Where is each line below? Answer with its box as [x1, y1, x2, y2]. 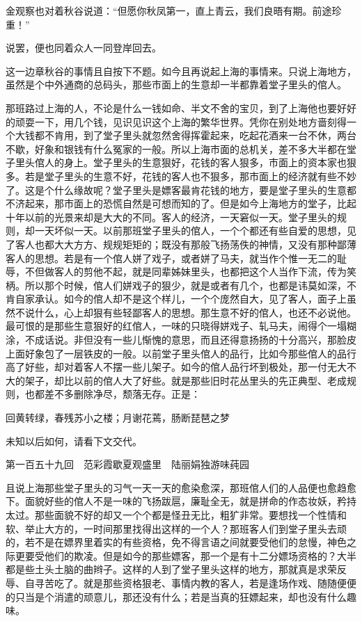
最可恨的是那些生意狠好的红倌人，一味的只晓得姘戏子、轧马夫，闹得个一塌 [6, 318, 347, 333]
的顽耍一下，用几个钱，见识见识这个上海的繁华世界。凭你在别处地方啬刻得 [6, 114, 347, 129]
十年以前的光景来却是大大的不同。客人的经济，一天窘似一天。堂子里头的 [6, 209, 337, 224]
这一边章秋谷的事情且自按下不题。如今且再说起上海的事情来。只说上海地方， [6, 63, 356, 78]
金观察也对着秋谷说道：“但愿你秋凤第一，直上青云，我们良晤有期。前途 [6, 3, 332, 17]
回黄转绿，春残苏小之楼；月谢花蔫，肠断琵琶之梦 [6, 410, 230, 425]
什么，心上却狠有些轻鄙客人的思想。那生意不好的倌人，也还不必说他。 [34, 305, 356, 319]
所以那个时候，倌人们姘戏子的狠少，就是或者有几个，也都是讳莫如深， [24, 277, 347, 292]
